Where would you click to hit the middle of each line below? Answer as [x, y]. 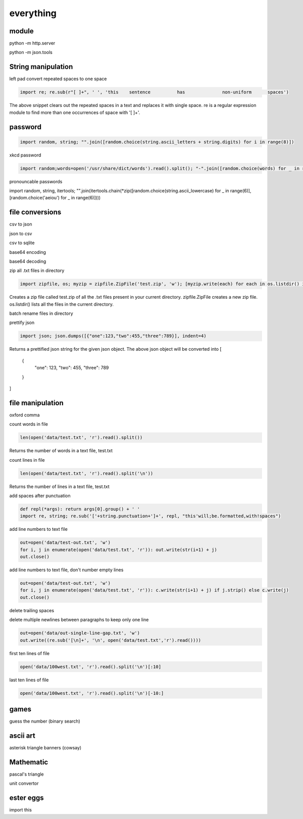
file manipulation [37, 403]
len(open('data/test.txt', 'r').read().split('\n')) [87, 473]
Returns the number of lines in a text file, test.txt [59, 486]
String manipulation [41, 67]
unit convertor [24, 783]
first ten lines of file [30, 653]
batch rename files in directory [41, 313]
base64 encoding [28, 252]
